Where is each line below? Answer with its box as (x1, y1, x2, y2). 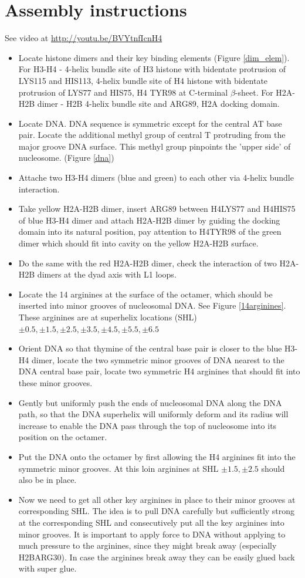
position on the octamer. (18, 431, 107, 443)
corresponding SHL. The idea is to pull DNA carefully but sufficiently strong (18, 505, 295, 517)
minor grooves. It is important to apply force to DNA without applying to (18, 528, 286, 540)
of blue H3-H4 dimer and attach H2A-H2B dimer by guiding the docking (18, 214, 280, 226)
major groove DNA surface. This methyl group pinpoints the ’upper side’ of (18, 140, 291, 152)
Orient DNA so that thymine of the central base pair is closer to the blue (18, 342, 282, 354)
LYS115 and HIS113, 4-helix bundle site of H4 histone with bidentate (18, 74, 268, 86)
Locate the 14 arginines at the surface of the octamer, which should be (18, 288, 273, 300)
